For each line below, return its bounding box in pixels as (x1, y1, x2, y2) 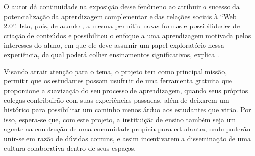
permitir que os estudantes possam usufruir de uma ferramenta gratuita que (4, 76, 232, 86)
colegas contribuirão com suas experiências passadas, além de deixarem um (4, 95, 229, 105)
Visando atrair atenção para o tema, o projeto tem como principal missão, (4, 66, 227, 76)
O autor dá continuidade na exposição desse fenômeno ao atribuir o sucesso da (4, 1, 240, 11)
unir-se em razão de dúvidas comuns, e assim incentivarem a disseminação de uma (4, 133, 251, 143)
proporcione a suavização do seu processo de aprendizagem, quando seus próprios (4, 85, 248, 95)
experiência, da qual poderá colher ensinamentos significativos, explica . (4, 49, 219, 59)
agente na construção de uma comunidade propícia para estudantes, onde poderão (4, 124, 250, 134)
